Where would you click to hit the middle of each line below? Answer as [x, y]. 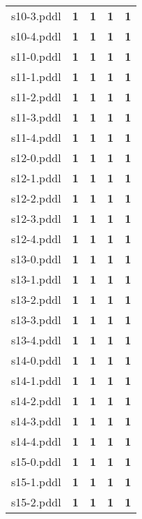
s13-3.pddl [36, 320]
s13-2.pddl [36, 299]
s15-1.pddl [36, 482]
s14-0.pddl [36, 360]
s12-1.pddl [36, 178]
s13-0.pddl [36, 259]
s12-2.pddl [36, 198]
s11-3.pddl [36, 117]
